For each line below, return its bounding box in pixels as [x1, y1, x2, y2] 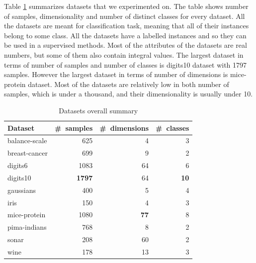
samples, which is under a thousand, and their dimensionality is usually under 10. [4, 88, 253, 99]
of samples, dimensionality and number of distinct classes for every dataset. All [4, 10, 245, 21]
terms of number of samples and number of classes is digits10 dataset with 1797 [4, 59, 247, 70]
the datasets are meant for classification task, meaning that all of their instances [4, 20, 249, 31]
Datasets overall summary [59, 105, 138, 115]
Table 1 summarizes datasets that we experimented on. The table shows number [4, 1, 249, 11]
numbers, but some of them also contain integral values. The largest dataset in [4, 49, 244, 60]
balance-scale [7, 135, 47, 146]
